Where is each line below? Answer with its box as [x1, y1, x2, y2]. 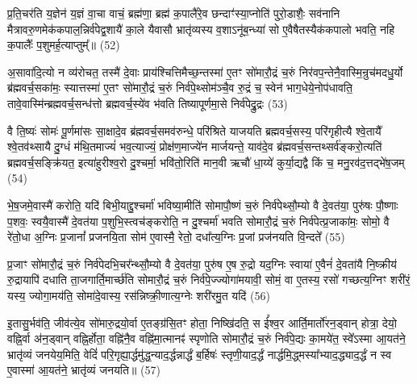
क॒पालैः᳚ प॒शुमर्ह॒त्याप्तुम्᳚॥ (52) [7, 36, 120, 53]
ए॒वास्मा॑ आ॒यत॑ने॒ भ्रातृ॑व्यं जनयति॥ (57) [7, 361, 161, 378]
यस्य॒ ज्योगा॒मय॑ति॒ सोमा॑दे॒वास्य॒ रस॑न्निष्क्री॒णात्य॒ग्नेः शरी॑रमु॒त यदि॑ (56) [7, 286, 270, 303]
